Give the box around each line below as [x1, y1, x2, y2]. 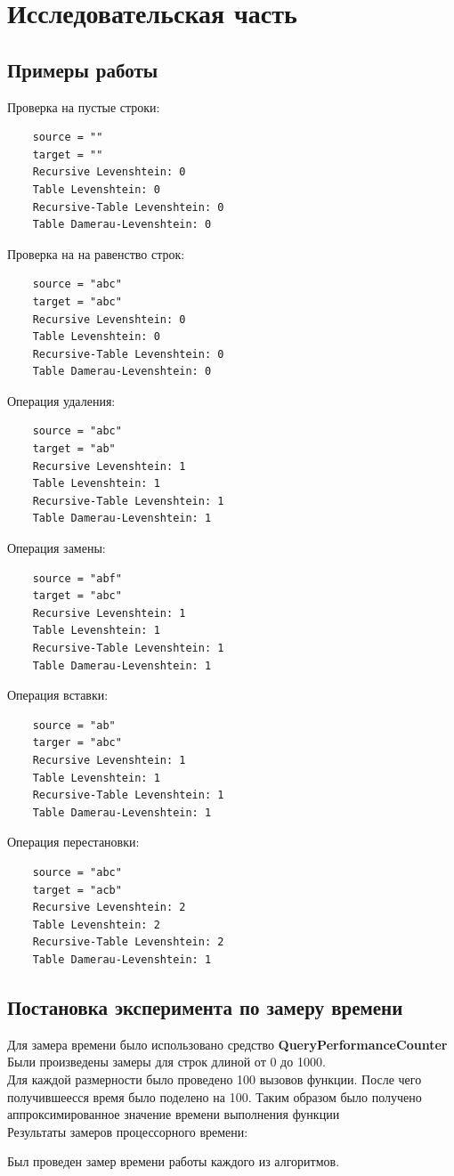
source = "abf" [32, 572, 122, 585]
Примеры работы [7, 55, 158, 83]
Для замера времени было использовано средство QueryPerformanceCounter [7, 1034, 448, 1053]
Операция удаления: [7, 391, 116, 410]
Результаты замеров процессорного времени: [7, 1122, 248, 1140]
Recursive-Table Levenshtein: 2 [32, 936, 224, 949]
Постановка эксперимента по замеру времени [7, 993, 403, 1020]
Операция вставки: [7, 685, 109, 704]
